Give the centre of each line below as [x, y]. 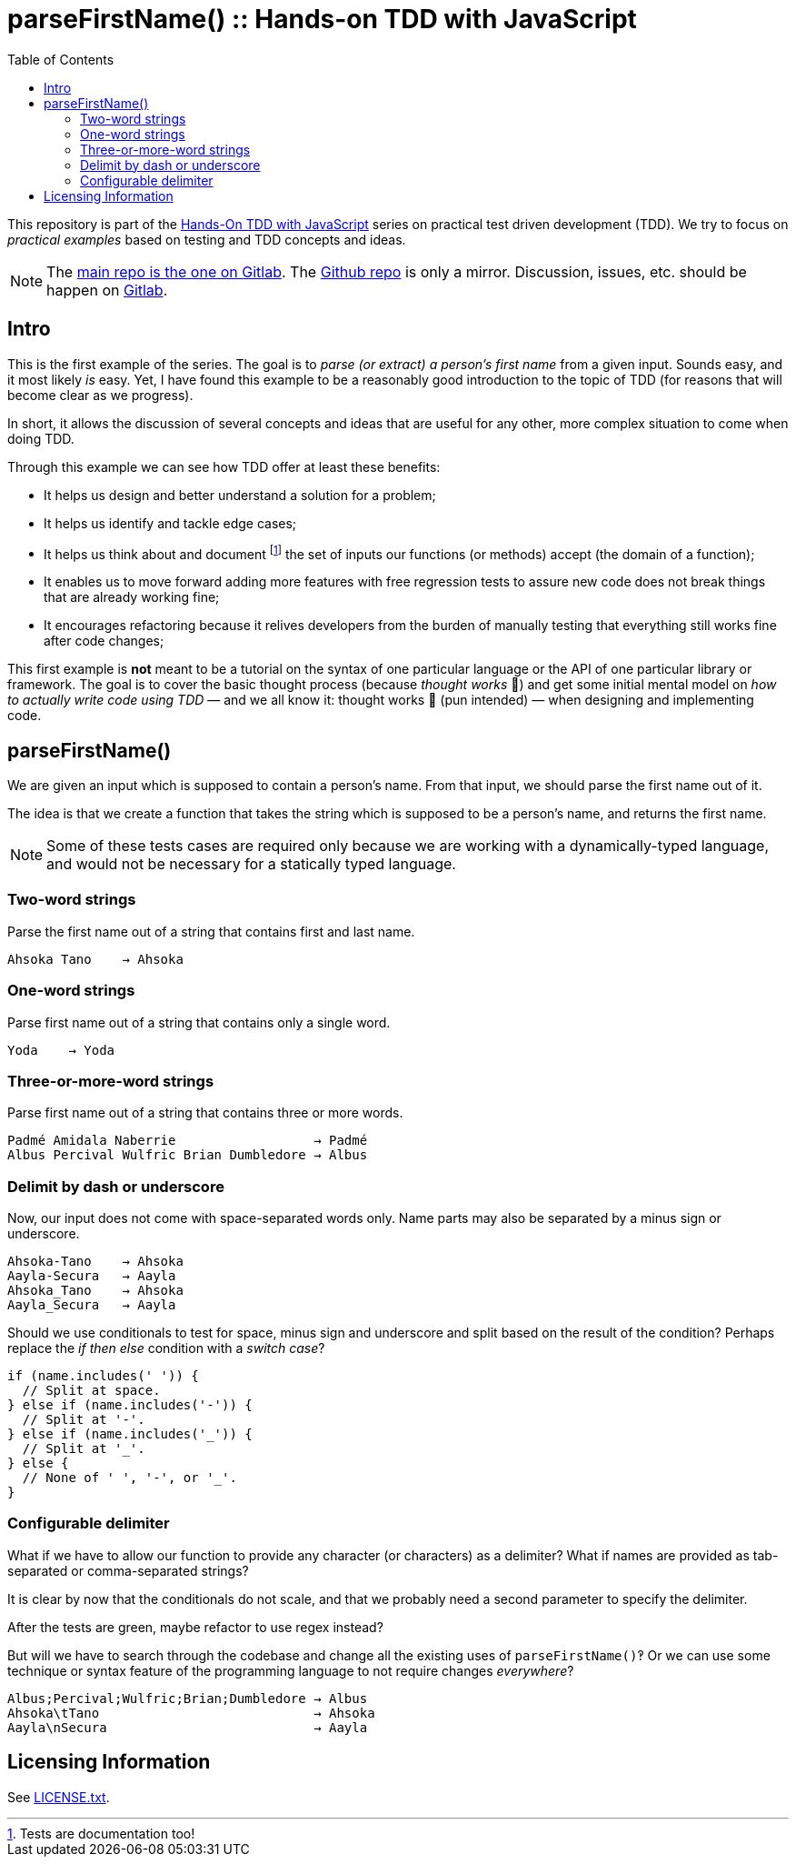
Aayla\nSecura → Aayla [188, 1727]
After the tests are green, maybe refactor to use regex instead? [195, 1627]
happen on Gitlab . [107, 290]
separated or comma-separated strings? [128, 1570]
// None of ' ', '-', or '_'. [129, 1478]
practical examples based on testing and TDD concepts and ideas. [207, 239]
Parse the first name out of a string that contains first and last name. [211, 931]
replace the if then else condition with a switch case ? [166, 1348]
